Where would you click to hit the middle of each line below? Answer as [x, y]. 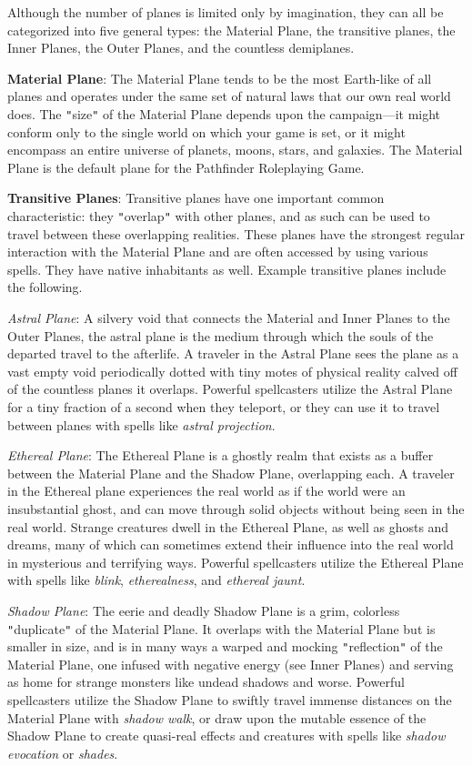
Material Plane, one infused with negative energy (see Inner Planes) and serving [231, 664]
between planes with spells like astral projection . [141, 424]
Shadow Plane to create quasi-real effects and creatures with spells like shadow [226, 736]
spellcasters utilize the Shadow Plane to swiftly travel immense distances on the [230, 700]
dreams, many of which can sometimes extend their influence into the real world [231, 544]
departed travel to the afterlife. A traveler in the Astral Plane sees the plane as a [233, 353]
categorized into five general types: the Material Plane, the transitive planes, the [231, 30]
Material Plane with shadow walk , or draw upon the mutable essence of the [217, 717]
